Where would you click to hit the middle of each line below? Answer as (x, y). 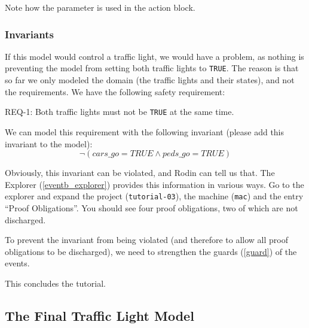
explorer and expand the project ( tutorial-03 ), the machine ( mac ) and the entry (154, 196)
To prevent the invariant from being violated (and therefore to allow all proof (146, 240)
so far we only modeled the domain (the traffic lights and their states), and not (150, 80)
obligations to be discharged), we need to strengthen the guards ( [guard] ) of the (151, 251)
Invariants (29, 34)
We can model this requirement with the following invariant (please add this (145, 131)
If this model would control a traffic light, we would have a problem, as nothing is (154, 56)
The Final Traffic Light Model (100, 315)
